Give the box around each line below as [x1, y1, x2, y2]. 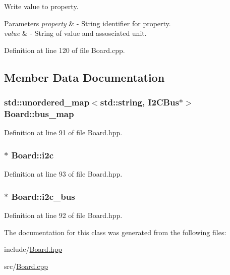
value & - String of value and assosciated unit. [4, 28, 147, 38]
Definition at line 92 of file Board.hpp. [4, 209, 123, 220]
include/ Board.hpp [4, 244, 63, 254]
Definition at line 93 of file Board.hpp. [4, 169, 123, 179]
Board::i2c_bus [11, 190, 75, 202]
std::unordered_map [4, 96, 90, 108]
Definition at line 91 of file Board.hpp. [4, 127, 123, 138]
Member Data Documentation [4, 69, 165, 85]
